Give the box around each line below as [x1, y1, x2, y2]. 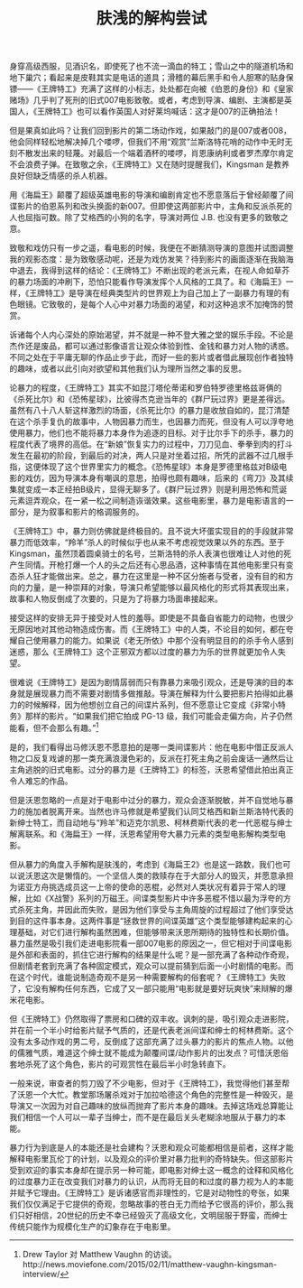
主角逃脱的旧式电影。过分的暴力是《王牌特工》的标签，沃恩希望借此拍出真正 [9, 764, 294, 774]
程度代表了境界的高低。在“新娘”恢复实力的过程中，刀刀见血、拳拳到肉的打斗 [9, 439, 293, 449]
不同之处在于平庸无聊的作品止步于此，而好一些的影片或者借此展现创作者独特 [9, 352, 294, 363]
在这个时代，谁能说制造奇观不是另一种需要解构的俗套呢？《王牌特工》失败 [9, 971, 286, 982]
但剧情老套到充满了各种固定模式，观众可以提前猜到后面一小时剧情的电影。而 [9, 960, 294, 971]
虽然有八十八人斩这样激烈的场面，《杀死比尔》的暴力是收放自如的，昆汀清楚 [9, 405, 290, 416]
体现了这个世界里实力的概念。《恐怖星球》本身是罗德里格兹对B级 [40, 461, 280, 472]
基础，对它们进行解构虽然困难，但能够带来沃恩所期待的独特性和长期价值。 [16, 926, 294, 937]
